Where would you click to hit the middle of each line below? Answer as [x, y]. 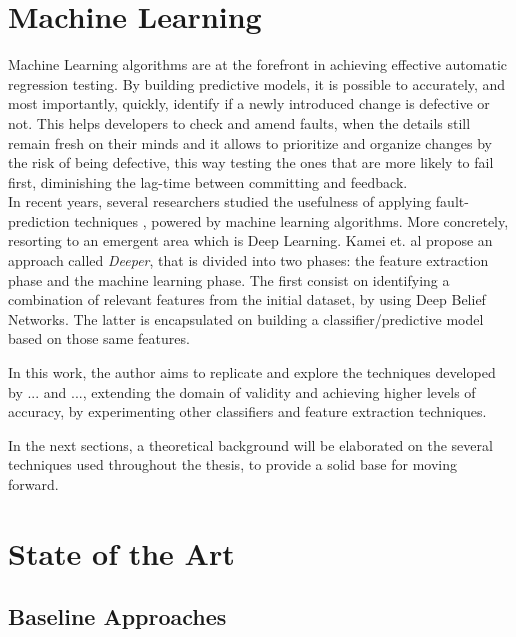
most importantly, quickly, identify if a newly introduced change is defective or [249, 103]
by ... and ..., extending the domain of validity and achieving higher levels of [242, 391]
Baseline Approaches [117, 616]
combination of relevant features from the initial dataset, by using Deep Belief [247, 299]
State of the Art [121, 552]
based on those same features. [99, 338]
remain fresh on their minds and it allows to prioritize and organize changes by [250, 142]
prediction [39, 220]
